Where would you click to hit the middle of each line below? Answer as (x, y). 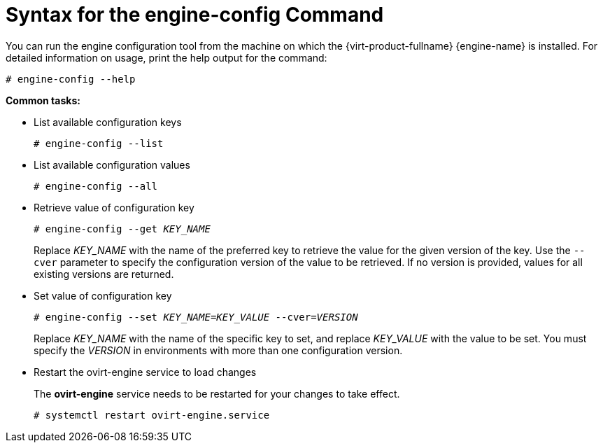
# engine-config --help (71, 79)
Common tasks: (43, 100)
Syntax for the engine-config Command (195, 15)
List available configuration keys (108, 122)
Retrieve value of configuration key (114, 207)
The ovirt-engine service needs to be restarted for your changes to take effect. (217, 393)
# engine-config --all (96, 186)
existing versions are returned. (104, 274)
